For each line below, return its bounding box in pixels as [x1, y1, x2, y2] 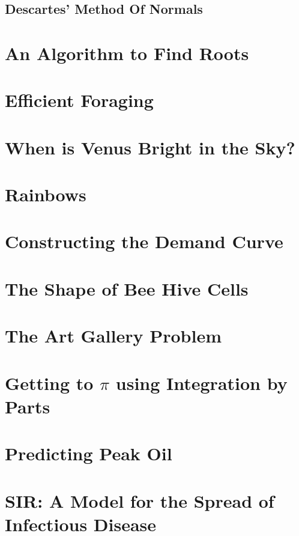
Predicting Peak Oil [5, 441, 172, 466]
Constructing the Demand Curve [5, 229, 283, 254]
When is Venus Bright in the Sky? [5, 135, 295, 159]
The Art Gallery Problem [5, 323, 222, 348]
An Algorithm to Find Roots [5, 40, 249, 65]
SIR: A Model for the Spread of [5, 488, 274, 513]
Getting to [5, 370, 94, 395]
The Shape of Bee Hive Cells [5, 276, 249, 300]
